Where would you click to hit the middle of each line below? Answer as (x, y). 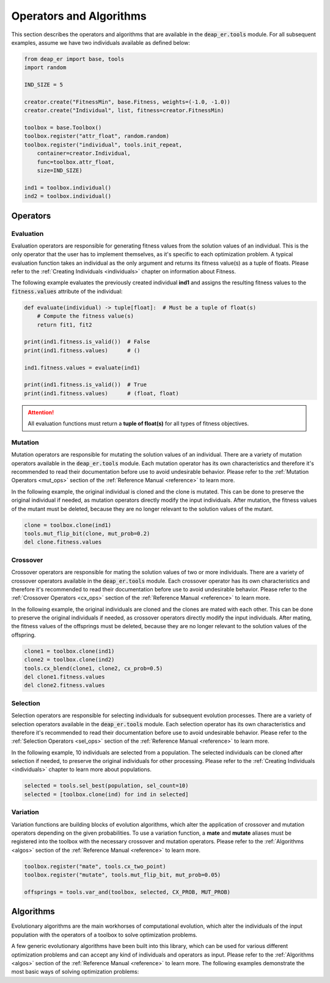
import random (45, 68)
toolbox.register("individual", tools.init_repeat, (103, 145)
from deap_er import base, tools (74, 59)
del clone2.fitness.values (64, 685)
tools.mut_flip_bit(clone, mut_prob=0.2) (87, 533)
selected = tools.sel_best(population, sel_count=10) (106, 786)
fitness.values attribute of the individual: (67, 291)
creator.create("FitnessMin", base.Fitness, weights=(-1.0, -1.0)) (127, 102)
